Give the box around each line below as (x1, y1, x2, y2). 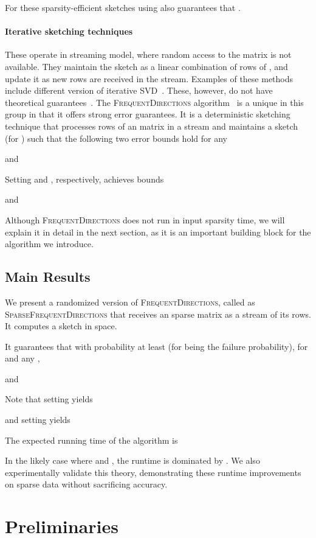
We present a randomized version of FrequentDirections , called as (5, 295, 255, 308)
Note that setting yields (5, 393, 93, 405)
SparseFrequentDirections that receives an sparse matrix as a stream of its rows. (5, 307, 311, 320)
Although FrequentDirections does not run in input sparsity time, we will (5, 213, 285, 226)
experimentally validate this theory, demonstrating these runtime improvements (5, 466, 301, 478)
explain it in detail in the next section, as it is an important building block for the (5, 225, 311, 238)
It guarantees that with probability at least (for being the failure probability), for (5, 340, 308, 352)
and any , (5, 352, 40, 365)
